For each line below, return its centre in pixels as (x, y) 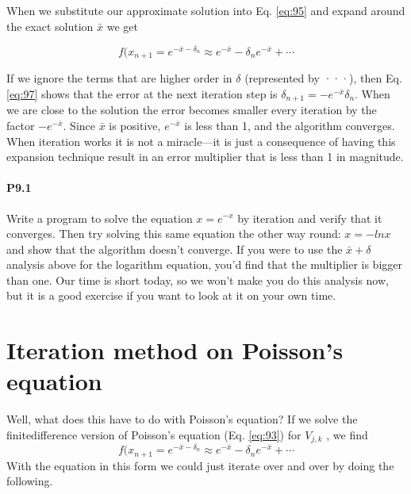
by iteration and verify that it (310, 218)
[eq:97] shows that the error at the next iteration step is (142, 93)
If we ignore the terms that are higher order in (119, 78)
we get (122, 26)
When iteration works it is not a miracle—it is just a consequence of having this (201, 141)
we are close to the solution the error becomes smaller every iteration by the (192, 110)
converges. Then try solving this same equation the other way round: (174, 234)
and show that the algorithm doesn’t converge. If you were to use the (175, 249)
